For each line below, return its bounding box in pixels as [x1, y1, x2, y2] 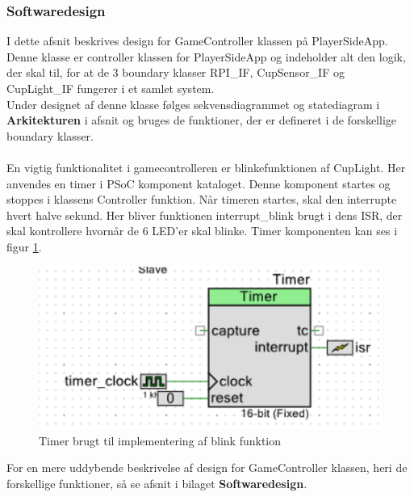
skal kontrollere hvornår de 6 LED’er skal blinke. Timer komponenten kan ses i [6, 222, 398, 239]
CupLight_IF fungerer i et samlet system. [6, 80, 215, 96]
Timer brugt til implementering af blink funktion [39, 432, 282, 449]
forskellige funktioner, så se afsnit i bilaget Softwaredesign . [6, 475, 307, 492]
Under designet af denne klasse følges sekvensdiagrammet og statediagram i [6, 95, 380, 112]
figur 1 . [6, 238, 42, 255]
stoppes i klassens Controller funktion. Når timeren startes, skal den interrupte [6, 191, 397, 208]
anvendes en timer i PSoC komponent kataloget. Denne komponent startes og [6, 175, 391, 192]
